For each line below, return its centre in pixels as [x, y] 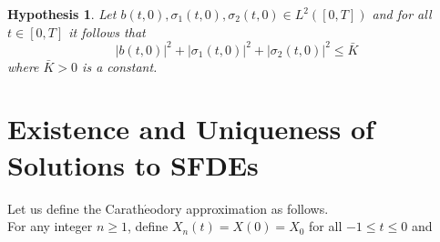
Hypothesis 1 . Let [62, 14]
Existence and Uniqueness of [191, 129]
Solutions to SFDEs [133, 164]
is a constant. [120, 66]
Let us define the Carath [76, 208]
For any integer [50, 226]
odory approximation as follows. [239, 208]
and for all [402, 14]
